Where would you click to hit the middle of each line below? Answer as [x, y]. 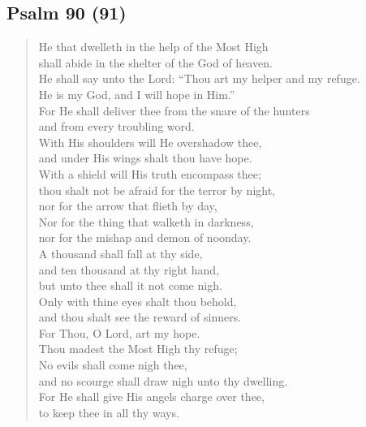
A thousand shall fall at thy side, [121, 253]
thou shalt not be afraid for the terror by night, [157, 190]
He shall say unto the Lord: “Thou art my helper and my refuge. [199, 78]
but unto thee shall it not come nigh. [130, 285]
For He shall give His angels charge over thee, [151, 397]
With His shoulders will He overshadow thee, [150, 142]
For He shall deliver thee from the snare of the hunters [174, 110]
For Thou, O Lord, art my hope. [119, 332]
